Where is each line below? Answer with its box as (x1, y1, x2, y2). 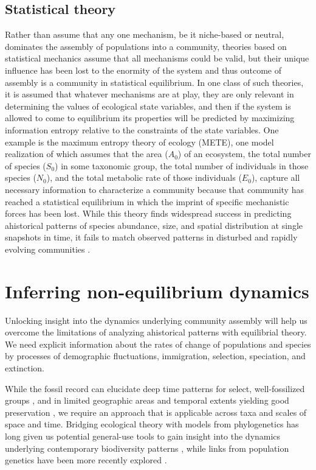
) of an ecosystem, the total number (177, 147, 311, 160)
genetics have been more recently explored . (5, 454, 167, 466)
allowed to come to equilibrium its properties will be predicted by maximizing (5, 111, 295, 124)
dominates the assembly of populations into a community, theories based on (5, 40, 287, 52)
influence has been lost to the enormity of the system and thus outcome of (5, 63, 281, 76)
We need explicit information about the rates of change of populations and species (5, 337, 311, 350)
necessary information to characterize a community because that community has (5, 183, 304, 195)
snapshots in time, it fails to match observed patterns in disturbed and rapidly (5, 231, 298, 244)
